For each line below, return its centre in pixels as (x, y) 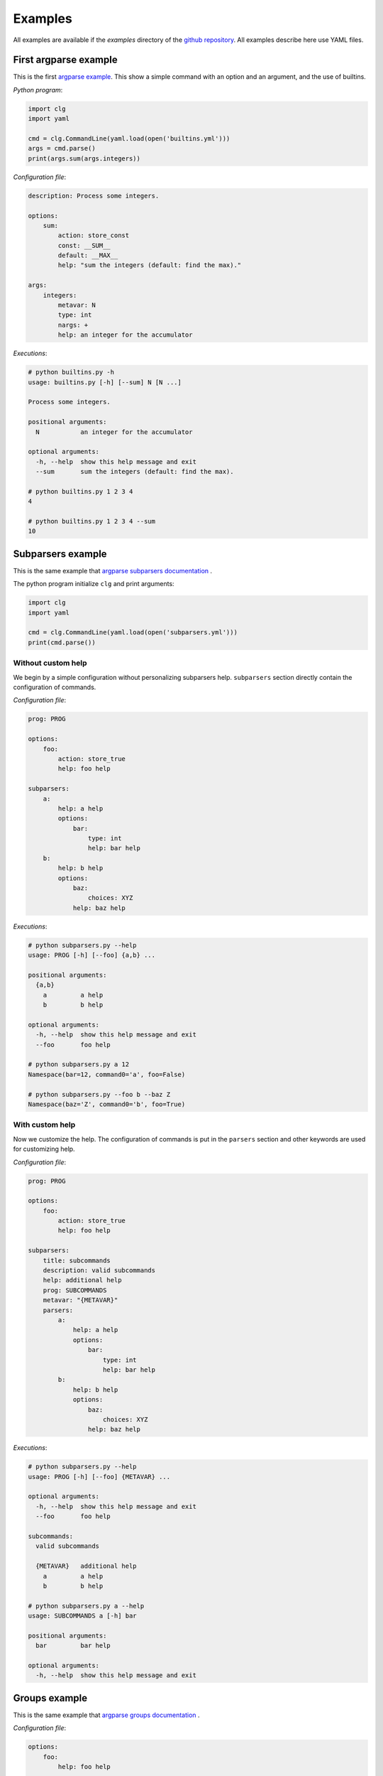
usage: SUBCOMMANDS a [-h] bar (83, 1616)
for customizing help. (44, 1149)
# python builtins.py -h (71, 372)
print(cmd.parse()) (62, 642)
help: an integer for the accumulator (125, 335)
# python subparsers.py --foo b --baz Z (99, 1094)
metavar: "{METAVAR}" (81, 1300)
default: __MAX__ (88, 255)
